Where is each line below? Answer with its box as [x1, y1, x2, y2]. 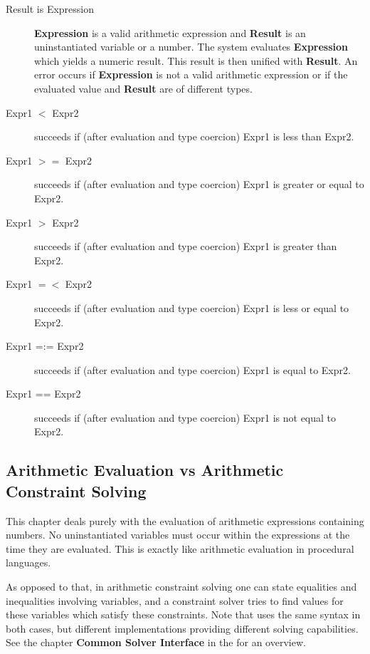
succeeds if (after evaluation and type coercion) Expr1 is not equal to [34, 410, 337, 425]
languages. [6, 555, 51, 570]
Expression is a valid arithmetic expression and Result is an [34, 25, 306, 40]
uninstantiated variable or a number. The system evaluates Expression [34, 39, 349, 54]
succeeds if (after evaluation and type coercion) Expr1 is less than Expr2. [34, 129, 354, 144]
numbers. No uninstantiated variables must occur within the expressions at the [6, 527, 350, 542]
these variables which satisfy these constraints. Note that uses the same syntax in [6, 607, 361, 622]
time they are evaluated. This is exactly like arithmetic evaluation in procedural [6, 541, 354, 556]
